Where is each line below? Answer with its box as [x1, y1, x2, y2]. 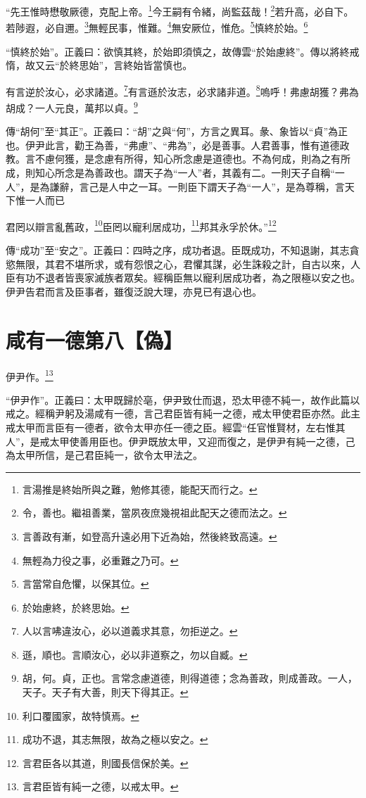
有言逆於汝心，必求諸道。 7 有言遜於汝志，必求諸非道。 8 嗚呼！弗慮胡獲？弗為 [6, 82, 359, 99]
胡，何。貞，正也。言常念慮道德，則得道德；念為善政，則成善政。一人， [22, 671, 358, 685]
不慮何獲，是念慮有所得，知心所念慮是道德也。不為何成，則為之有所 [34, 151, 351, 166]
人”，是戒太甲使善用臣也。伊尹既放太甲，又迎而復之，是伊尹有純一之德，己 [6, 433, 355, 448]
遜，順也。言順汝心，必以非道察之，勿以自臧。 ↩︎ [22, 647, 248, 661]
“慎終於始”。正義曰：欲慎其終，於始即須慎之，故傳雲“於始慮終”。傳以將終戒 [6, 44, 360, 58]
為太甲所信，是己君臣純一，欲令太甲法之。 [6, 448, 203, 462]
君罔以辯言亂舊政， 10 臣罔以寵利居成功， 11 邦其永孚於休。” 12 [6, 217, 277, 234]
